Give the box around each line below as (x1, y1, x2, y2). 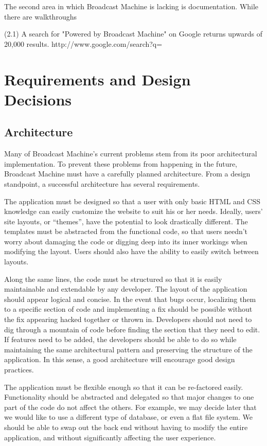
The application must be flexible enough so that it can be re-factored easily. (4, 381, 243, 392)
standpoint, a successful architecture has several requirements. (4, 178, 200, 189)
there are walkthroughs (4, 11, 77, 22)
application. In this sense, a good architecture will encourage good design (4, 354, 235, 365)
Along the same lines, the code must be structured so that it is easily (4, 273, 222, 284)
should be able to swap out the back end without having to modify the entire (4, 421, 248, 432)
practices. (4, 364, 34, 375)
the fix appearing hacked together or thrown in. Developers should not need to (4, 314, 252, 325)
